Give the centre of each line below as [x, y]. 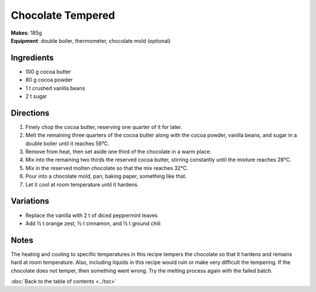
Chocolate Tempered [63, 15]
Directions [30, 113]
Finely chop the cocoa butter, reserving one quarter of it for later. [104, 127]
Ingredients [32, 58]
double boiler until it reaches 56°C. [67, 143]
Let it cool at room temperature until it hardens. [82, 184]
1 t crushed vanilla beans [55, 88]
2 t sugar [36, 96]
